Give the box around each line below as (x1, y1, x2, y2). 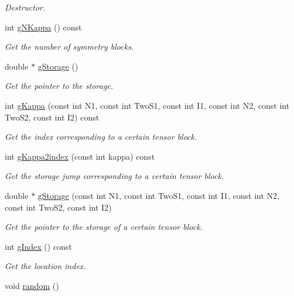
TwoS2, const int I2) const (5, 111, 100, 123)
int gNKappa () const (5, 20, 82, 33)
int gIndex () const (5, 240, 72, 252)
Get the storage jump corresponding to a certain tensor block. (5, 170, 224, 182)
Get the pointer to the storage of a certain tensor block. (5, 221, 203, 233)
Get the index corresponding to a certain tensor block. (5, 130, 197, 143)
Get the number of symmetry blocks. (5, 40, 134, 53)
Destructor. (5, 1, 46, 13)
